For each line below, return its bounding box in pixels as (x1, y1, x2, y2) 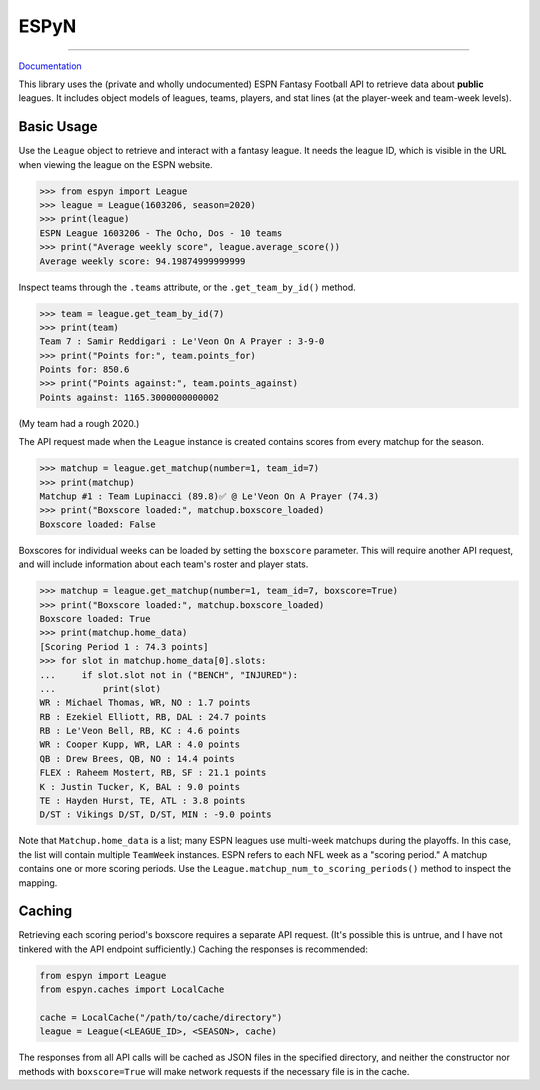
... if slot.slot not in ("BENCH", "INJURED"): (39, 669, 299, 680)
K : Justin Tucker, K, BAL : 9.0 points (39, 781, 240, 792)
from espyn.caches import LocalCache (39, 984, 225, 995)
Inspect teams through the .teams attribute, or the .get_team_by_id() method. (18, 281, 357, 293)
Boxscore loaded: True (39, 613, 151, 624)
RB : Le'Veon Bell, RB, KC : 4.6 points (39, 725, 240, 737)
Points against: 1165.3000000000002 (39, 391, 220, 403)
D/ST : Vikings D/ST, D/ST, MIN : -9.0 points (39, 809, 272, 820)
